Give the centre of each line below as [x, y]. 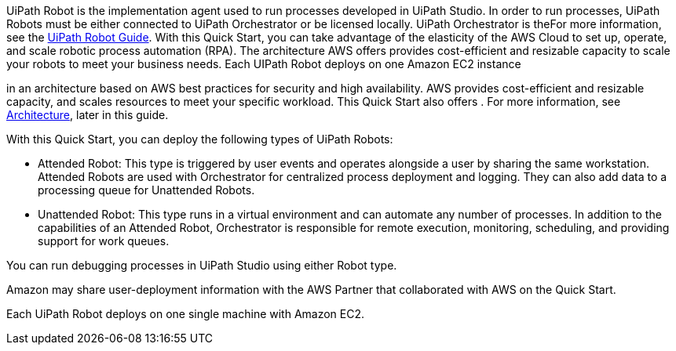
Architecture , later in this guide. [88, 115]
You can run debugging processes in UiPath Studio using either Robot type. [202, 265]
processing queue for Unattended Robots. [146, 190]
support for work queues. [104, 241]
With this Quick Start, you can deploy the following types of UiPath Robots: [200, 139]
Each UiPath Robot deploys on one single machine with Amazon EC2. [186, 314]
